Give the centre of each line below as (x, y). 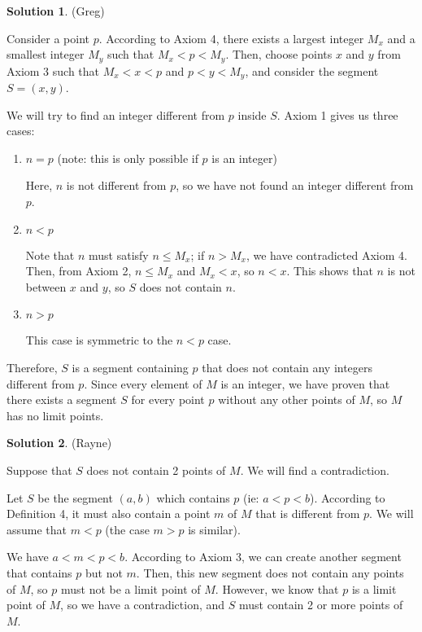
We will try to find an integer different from (116, 114)
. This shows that (330, 271)
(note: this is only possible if (128, 158)
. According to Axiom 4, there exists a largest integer (231, 38)
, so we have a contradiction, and (143, 605)
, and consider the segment (312, 70)
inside (252, 114)
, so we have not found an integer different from (295, 185)
